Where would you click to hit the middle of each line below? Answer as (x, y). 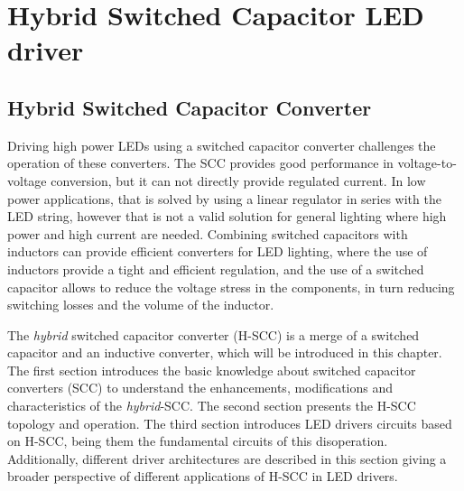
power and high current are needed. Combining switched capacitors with (208, 233)
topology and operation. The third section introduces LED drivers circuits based (230, 423)
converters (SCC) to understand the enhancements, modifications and (200, 388)
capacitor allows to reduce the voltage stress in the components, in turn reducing (231, 287)
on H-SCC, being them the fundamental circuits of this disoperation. (198, 441)
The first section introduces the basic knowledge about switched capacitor (212, 370)
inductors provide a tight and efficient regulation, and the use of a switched (216, 269)
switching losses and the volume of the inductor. (141, 305)
